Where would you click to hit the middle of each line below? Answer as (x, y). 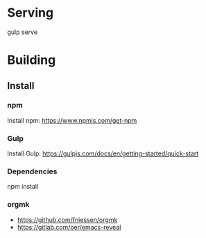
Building (32, 60)
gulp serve (23, 32)
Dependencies (32, 171)
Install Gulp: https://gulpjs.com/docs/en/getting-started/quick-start (103, 153)
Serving (31, 13)
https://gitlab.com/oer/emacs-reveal (69, 227)
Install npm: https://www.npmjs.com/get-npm (72, 120)
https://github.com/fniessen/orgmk (67, 219)
